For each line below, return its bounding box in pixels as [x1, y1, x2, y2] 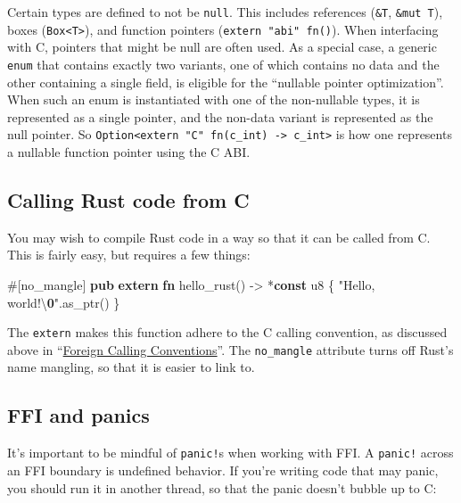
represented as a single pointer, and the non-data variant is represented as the [7, 107, 433, 126]
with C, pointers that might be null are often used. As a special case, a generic [7, 37, 437, 56]
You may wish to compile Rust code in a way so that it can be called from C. [7, 227, 431, 246]
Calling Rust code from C [7, 186, 250, 213]
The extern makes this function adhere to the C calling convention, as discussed [7, 323, 448, 342]
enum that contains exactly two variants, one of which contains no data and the [7, 54, 440, 73]
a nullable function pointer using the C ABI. [7, 143, 251, 161]
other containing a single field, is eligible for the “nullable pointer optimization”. [7, 72, 444, 91]
